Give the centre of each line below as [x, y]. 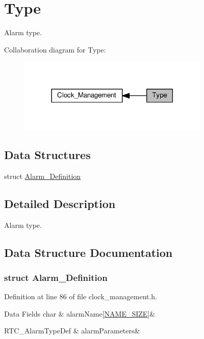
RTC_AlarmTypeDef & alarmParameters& [72, 331]
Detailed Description [60, 203]
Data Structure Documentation [88, 252]
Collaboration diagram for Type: [55, 49]
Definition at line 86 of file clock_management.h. [81, 296]
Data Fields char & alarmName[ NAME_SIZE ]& [80, 313]
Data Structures [47, 154]
